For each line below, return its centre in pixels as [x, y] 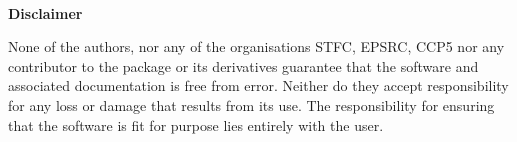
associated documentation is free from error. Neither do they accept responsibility [258, 85]
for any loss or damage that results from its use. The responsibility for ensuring [251, 104]
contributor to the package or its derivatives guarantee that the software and [243, 65]
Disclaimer [45, 12]
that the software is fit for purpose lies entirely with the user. [196, 124]
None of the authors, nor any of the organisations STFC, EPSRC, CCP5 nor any [256, 46]
